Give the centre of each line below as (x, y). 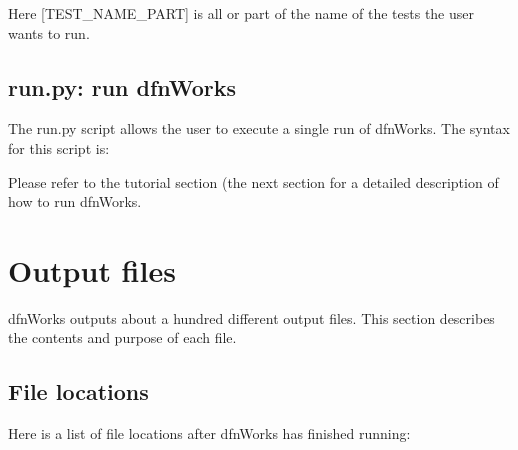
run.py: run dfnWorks (122, 86)
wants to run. (49, 32)
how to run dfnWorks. (75, 201)
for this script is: (59, 147)
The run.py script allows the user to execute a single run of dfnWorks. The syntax (259, 128)
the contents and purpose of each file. (122, 337)
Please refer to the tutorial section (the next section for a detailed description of (253, 181)
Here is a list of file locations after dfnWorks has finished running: (209, 433)
